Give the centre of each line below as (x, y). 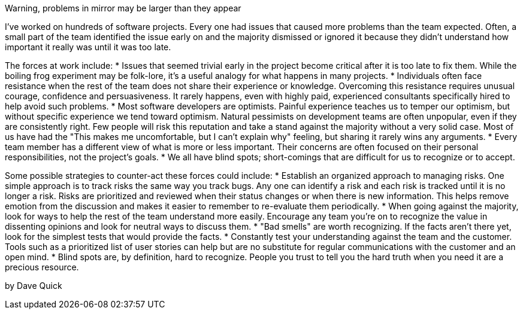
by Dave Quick (34, 286)
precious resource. (42, 267)
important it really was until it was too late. (88, 47)
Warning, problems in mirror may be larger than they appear (123, 8)
